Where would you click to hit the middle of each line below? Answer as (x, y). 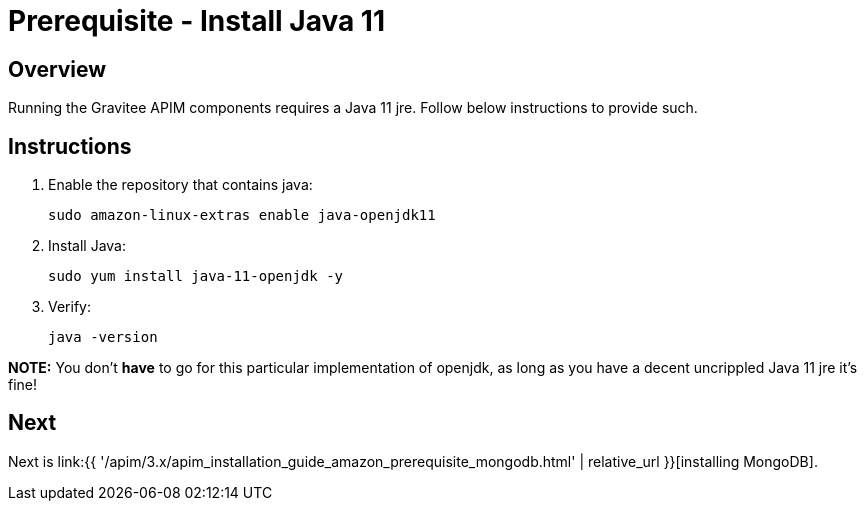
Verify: (69, 307)
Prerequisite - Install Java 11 (197, 21)
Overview (57, 69)
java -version (103, 337)
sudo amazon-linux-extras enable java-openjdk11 (242, 215)
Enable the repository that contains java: (180, 185)
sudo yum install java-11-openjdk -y (196, 276)
